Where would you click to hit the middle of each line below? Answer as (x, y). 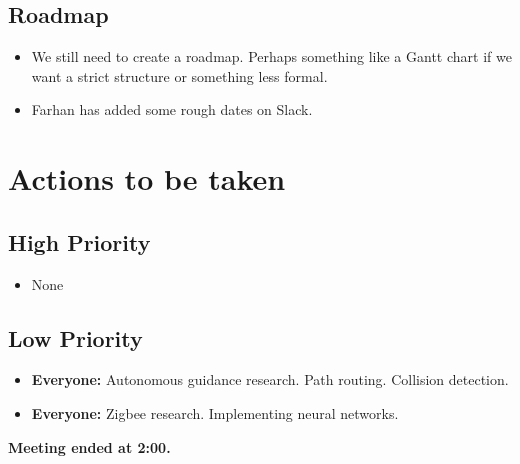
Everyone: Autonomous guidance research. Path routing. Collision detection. (270, 379)
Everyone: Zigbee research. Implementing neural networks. (215, 412)
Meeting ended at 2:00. (89, 446)
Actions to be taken (147, 178)
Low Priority (75, 337)
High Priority (79, 241)
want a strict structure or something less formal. (179, 75)
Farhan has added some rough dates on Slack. (172, 109)
